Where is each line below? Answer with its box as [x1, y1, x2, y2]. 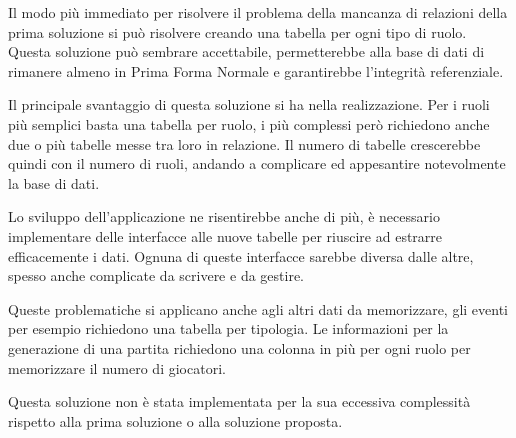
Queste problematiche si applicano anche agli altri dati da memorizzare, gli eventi [8, 298, 509, 319]
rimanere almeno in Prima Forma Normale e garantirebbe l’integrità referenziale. [8, 60, 504, 81]
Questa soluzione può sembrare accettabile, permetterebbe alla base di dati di [8, 41, 485, 62]
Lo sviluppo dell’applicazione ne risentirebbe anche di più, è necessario [8, 206, 440, 227]
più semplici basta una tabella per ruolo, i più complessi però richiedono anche [8, 113, 490, 134]
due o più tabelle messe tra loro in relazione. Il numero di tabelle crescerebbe [8, 133, 481, 154]
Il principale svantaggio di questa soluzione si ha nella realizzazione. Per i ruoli [8, 94, 490, 115]
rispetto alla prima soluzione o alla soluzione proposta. [8, 410, 343, 431]
